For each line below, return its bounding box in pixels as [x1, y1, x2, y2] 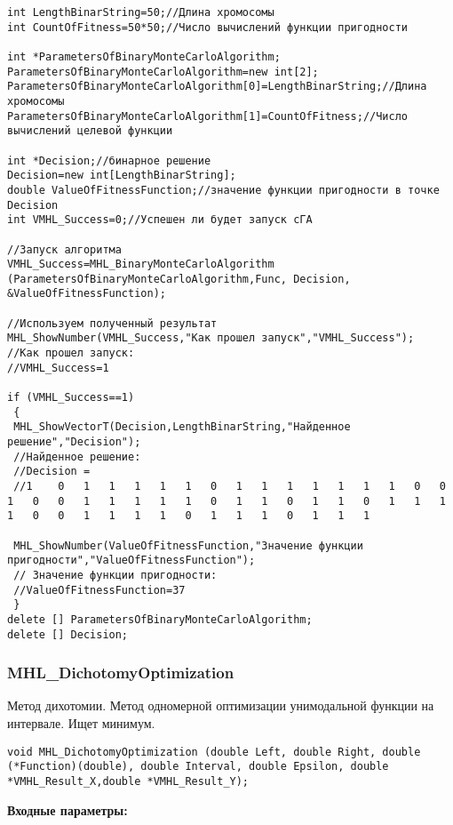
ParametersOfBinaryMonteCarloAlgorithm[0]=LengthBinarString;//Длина [7, 80, 427, 93]
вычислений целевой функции [7, 124, 173, 138]
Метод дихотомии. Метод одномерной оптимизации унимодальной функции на [7, 696, 434, 715]
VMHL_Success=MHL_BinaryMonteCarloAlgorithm [7, 258, 274, 271]
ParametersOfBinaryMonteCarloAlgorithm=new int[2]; [7, 65, 319, 78]
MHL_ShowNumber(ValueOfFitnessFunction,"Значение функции [13, 539, 363, 552]
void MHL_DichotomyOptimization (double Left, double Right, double [7, 745, 421, 758]
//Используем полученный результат [7, 316, 218, 330]
